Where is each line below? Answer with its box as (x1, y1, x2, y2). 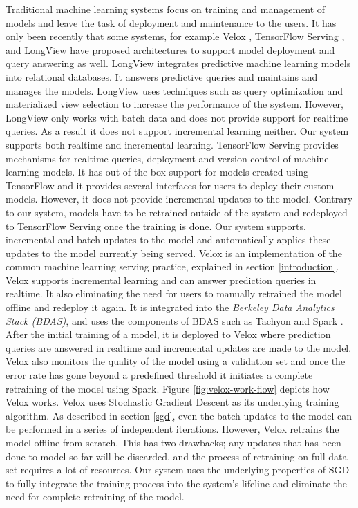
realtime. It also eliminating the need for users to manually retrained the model (6, 286, 342, 301)
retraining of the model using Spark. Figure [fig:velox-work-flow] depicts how (6, 381, 330, 395)
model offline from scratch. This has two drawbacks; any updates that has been (6, 435, 341, 449)
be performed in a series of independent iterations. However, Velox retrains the (6, 422, 339, 436)
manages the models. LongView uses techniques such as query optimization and (6, 83, 343, 97)
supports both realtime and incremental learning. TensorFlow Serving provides (6, 137, 339, 151)
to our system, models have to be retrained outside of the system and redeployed (6, 205, 348, 219)
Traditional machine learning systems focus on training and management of (6, 2, 326, 16)
